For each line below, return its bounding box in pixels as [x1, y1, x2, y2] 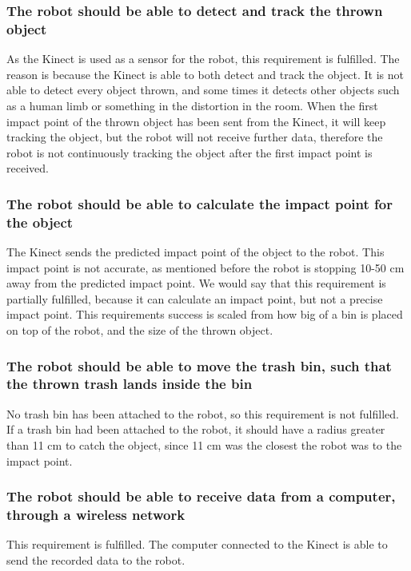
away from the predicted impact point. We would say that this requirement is [6, 275, 386, 291]
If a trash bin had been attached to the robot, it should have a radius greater [6, 421, 385, 438]
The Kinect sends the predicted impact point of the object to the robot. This [6, 244, 385, 260]
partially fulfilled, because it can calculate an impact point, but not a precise [6, 290, 383, 307]
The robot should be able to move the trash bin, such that [6, 355, 392, 375]
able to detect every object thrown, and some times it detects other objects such [6, 81, 400, 98]
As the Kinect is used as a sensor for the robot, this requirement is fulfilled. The [6, 50, 400, 67]
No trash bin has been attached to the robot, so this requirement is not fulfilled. [6, 405, 399, 422]
